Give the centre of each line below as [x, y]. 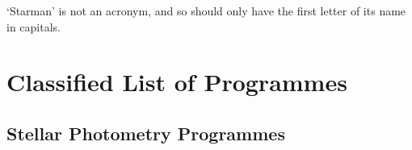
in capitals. [34, 26]
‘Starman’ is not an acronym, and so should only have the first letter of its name [206, 10]
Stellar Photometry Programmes [146, 133]
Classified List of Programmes [177, 82]
